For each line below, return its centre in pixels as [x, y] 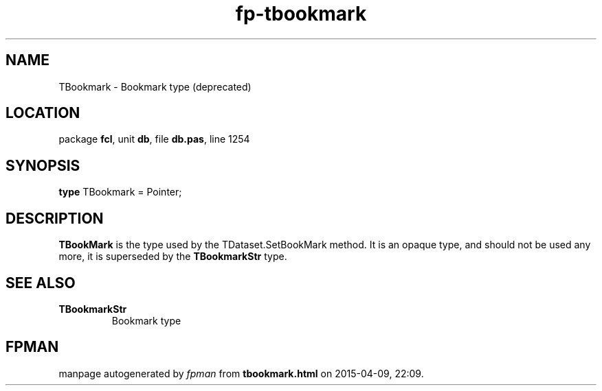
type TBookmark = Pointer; [120, 192]
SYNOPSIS [43, 165]
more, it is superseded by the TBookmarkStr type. [173, 257]
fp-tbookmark [301, 14]
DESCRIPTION [55, 218]
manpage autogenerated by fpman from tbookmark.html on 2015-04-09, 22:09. [241, 373]
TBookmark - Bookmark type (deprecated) [155, 86]
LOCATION [43, 113]
